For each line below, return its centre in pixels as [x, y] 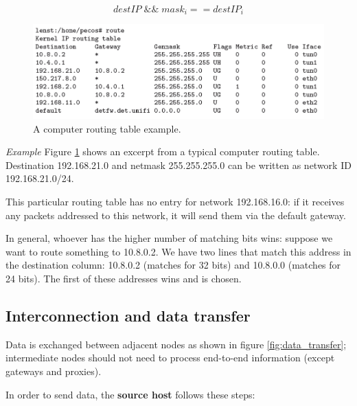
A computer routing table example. [107, 128]
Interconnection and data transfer [128, 315]
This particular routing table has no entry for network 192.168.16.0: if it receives [175, 201]
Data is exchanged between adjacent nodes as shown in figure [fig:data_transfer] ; [176, 344]
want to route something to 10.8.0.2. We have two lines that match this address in [178, 251]
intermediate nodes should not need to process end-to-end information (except [170, 358]
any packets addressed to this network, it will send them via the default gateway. [176, 215]
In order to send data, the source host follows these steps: [130, 394]
